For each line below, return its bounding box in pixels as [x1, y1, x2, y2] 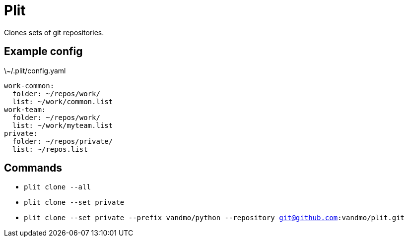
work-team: [4, 105, 46, 114]
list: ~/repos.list [12, 145, 88, 153]
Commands [4, 162, 63, 175]
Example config [4, 45, 83, 58]
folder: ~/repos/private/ [12, 137, 113, 145]
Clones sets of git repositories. [4, 28, 104, 37]
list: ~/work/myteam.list [12, 121, 113, 129]
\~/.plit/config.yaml [4, 66, 66, 75]
